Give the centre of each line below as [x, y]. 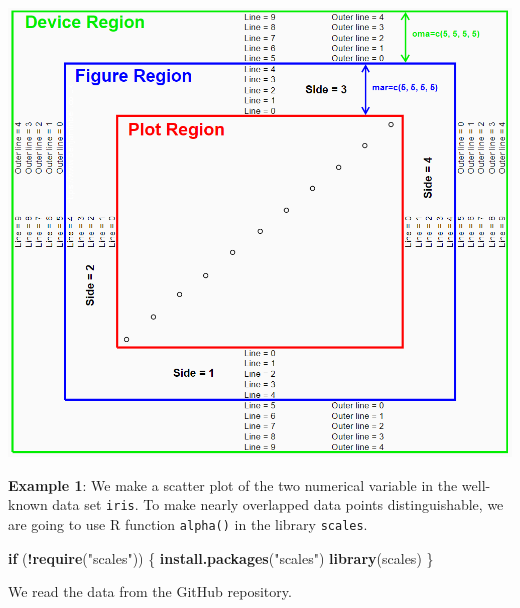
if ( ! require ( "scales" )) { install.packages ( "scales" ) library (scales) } [221, 557]
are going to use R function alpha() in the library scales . [188, 524]
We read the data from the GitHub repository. [150, 591]
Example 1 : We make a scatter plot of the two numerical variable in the [233, 484]
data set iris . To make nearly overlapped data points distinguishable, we [278, 504]
